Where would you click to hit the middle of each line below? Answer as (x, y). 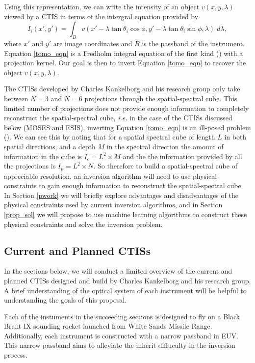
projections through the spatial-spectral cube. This (161, 98)
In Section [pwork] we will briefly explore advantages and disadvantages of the (121, 195)
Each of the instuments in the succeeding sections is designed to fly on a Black (122, 316)
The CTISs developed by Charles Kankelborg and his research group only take (122, 89)
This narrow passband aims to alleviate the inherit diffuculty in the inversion (120, 345)
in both (235, 137)
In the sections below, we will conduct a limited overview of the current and (118, 271)
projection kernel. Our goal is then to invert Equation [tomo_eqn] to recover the (125, 63)
